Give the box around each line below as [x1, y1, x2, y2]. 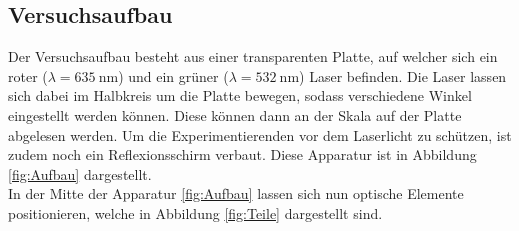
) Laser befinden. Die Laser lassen [299, 65, 507, 86]
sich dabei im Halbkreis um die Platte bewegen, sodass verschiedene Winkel [8, 85, 472, 106]
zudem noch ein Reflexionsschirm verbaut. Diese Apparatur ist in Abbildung [8, 144, 477, 165]
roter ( [8, 65, 48, 86]
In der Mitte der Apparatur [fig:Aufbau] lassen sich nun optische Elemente [8, 183, 464, 204]
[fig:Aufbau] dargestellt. [8, 163, 152, 184]
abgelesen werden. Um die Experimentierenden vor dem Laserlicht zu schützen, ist [8, 124, 512, 145]
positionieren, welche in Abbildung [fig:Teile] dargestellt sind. [8, 202, 383, 223]
